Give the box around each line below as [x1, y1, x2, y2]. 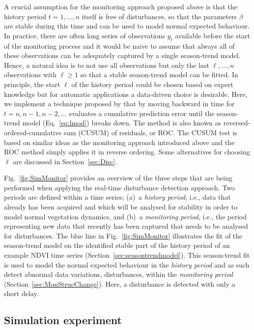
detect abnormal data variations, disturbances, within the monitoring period [4, 269, 233, 279]
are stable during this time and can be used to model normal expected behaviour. [4, 21, 250, 31]
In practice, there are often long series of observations [4, 30, 165, 40]
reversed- [223, 118, 251, 128]
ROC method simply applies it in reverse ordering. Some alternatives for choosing [4, 147, 250, 157]
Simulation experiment [4, 312, 122, 328]
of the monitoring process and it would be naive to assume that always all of [4, 40, 235, 51]
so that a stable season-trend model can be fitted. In [80, 69, 238, 80]
